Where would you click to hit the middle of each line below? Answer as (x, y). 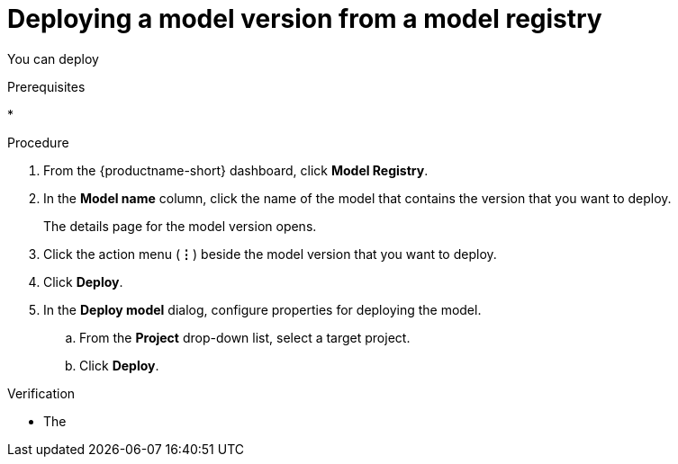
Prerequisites (46, 86)
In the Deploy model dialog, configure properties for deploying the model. (262, 309)
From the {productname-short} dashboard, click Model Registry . (236, 170)
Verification (41, 393)
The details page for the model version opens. (180, 226)
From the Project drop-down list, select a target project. (245, 337)
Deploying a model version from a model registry (305, 19)
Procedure (38, 142)
